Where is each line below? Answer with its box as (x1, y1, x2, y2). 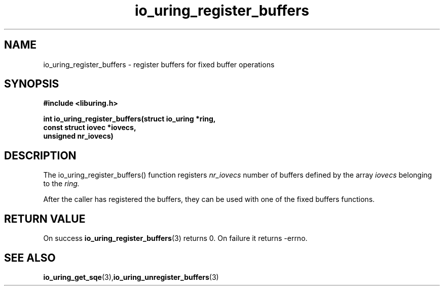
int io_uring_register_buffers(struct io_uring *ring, (43, 114, 216, 123)
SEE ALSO (4, 251, 56, 264)
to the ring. (43, 179, 80, 188)
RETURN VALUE (4, 212, 86, 225)
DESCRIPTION (4, 149, 77, 162)
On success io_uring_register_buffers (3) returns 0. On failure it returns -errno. (43, 234, 308, 243)
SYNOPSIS (4, 77, 59, 91)
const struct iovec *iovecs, (43, 123, 136, 132)
